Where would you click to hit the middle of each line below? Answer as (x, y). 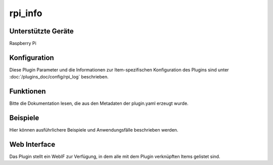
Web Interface (32, 144)
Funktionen (28, 91)
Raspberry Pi (23, 44)
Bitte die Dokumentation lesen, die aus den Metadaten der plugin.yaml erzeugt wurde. (99, 103)
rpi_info (26, 13)
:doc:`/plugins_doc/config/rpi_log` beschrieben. (59, 77)
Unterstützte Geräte (41, 31)
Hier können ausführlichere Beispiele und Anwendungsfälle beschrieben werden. (94, 130)
